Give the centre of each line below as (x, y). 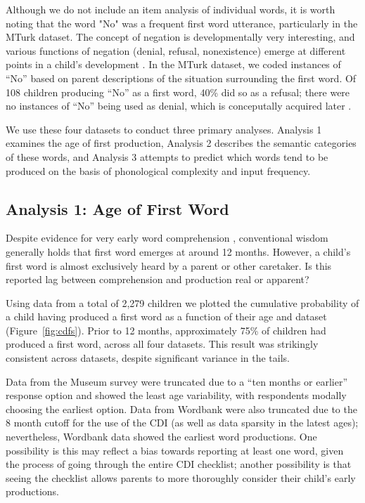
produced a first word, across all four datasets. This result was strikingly (162, 344)
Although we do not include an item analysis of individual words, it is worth (171, 9)
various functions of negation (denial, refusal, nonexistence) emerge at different (176, 50)
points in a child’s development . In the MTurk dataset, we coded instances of (173, 64)
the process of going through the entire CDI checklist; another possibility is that (179, 464)
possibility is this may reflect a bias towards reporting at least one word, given (175, 450)
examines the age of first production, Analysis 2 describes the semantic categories (181, 143)
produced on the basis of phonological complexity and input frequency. (158, 170)
